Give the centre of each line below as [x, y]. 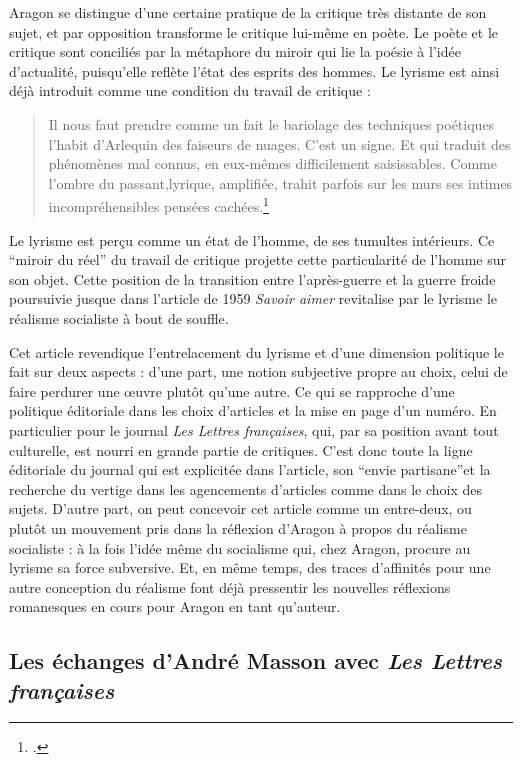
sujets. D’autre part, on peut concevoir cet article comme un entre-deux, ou [240, 508]
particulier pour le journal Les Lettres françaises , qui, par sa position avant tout [254, 429]
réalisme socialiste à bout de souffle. [119, 317]
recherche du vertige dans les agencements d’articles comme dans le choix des [246, 488]
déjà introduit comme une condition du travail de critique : [190, 90]
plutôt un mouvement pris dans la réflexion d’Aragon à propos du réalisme [238, 527]
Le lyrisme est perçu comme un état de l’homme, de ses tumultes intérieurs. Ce [252, 239]
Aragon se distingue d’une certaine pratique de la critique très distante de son [248, 12]
